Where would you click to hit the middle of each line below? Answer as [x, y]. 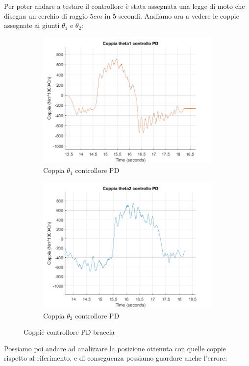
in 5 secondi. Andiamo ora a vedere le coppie [172, 15]
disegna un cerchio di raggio [46, 15]
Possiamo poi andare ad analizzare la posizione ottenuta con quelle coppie [115, 348]
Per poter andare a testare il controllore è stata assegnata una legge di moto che [124, 6]
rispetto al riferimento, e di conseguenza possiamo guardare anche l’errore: [116, 358]
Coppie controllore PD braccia [69, 332]
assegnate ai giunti [32, 25]
